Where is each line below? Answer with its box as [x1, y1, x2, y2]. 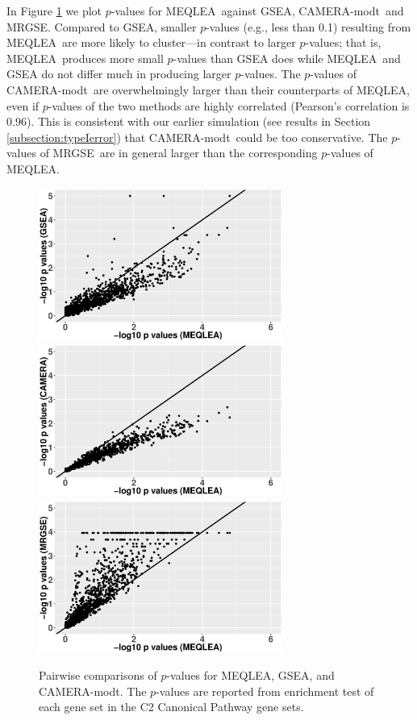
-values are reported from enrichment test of [156, 682, 374, 699]
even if [6, 97, 40, 114]
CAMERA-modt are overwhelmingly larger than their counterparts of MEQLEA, [6, 81, 410, 98]
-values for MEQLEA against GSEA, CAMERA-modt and [111, 2, 404, 19]
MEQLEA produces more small [6, 49, 164, 66]
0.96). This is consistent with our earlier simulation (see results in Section [6, 113, 371, 130]
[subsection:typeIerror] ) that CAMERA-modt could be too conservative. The [6, 128, 388, 145]
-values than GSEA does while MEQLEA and [173, 49, 401, 66]
